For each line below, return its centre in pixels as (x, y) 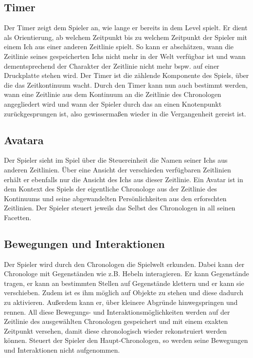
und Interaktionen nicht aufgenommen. (62, 350)
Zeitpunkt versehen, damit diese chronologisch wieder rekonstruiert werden (115, 330)
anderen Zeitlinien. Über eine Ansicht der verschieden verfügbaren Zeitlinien (117, 169)
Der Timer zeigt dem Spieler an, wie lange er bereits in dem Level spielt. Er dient (126, 28)
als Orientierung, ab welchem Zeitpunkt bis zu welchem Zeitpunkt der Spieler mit (126, 37)
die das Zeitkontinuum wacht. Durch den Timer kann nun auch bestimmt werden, (126, 85)
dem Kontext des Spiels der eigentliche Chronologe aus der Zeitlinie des (110, 189)
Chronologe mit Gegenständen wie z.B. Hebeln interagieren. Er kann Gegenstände (126, 273)
